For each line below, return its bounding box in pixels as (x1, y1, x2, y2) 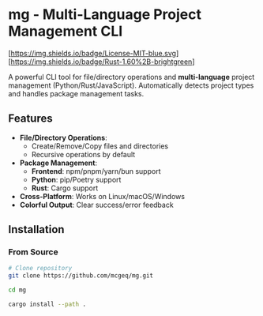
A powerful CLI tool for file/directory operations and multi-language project (8, 72, 255, 81)
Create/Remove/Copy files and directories (31, 141, 168, 151)
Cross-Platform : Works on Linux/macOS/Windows (19, 191, 186, 201)
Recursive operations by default (31, 149, 136, 159)
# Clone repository (8, 265, 73, 273)
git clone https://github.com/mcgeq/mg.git (8, 272, 154, 280)
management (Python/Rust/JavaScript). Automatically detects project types (8, 81, 254, 90)
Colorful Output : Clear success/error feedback (19, 200, 174, 209)
